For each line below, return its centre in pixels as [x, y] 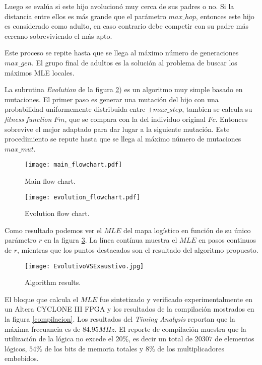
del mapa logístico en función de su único [187, 230]
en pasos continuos [227, 240]
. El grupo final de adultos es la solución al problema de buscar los [135, 62]
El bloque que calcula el [42, 299]
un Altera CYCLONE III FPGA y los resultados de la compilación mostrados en [129, 309]
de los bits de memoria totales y [94, 348]
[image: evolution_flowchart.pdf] [83, 197]
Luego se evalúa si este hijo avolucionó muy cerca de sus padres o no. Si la [119, 6]
